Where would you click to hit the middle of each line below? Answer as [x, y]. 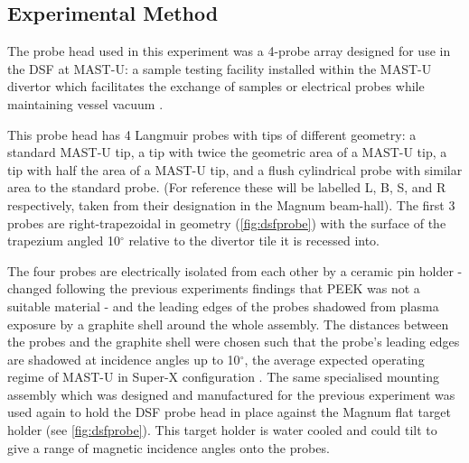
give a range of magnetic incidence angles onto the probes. [169, 447]
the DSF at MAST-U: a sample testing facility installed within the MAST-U [220, 68]
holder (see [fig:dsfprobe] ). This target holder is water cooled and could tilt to [222, 430]
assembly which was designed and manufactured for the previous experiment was [231, 394]
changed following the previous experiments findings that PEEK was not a [214, 288]
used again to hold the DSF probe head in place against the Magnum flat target [230, 412]
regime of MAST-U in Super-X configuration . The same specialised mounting [223, 377]
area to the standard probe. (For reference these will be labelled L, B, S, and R [227, 187]
